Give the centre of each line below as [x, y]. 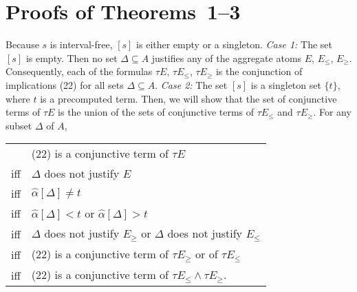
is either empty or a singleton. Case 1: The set [234, 44]
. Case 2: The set [191, 84]
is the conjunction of [259, 71]
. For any [332, 112]
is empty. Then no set [72, 58]
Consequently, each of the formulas [79, 71]
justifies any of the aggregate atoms [227, 58]
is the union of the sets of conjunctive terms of [156, 112]
